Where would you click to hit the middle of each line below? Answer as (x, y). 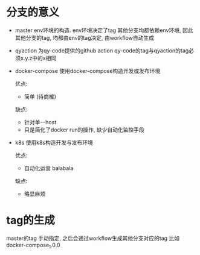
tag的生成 (31, 220)
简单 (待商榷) (40, 96)
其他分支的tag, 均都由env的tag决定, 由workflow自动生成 (84, 37)
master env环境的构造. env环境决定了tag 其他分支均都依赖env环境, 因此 (104, 30)
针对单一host (40, 122)
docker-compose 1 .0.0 (33, 246)
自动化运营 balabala (49, 168)
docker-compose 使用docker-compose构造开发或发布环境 (88, 71)
